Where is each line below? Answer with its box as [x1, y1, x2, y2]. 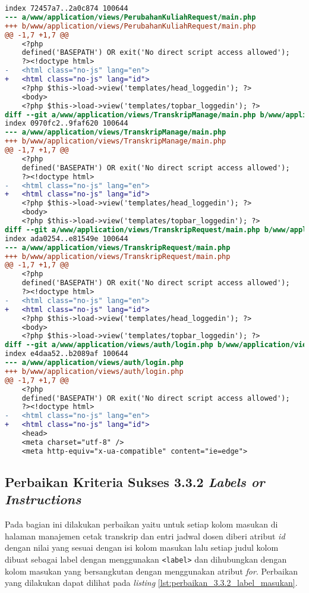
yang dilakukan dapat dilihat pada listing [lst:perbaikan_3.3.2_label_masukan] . [5, 576, 298, 589]
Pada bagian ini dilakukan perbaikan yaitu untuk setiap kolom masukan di [5, 518, 278, 530]
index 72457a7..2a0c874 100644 [5, 4, 128, 13]
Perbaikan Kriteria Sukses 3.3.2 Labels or [5, 473, 265, 491]
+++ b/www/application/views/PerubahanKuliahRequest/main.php [5, 21, 256, 30]
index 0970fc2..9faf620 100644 [5, 119, 128, 128]
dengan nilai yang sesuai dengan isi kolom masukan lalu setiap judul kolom [5, 541, 279, 554]
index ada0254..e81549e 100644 [5, 234, 128, 243]
